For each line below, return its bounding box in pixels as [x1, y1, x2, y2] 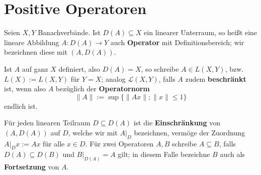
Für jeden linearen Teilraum [4, 117, 91, 128]
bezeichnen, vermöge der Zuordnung [134, 127, 245, 137]
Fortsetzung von [4, 161, 59, 172]
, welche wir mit [68, 127, 118, 137]
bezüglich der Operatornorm [55, 83, 150, 94]
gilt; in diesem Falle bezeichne [118, 149, 210, 159]
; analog [101, 73, 126, 84]
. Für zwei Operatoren [85, 138, 154, 148]
